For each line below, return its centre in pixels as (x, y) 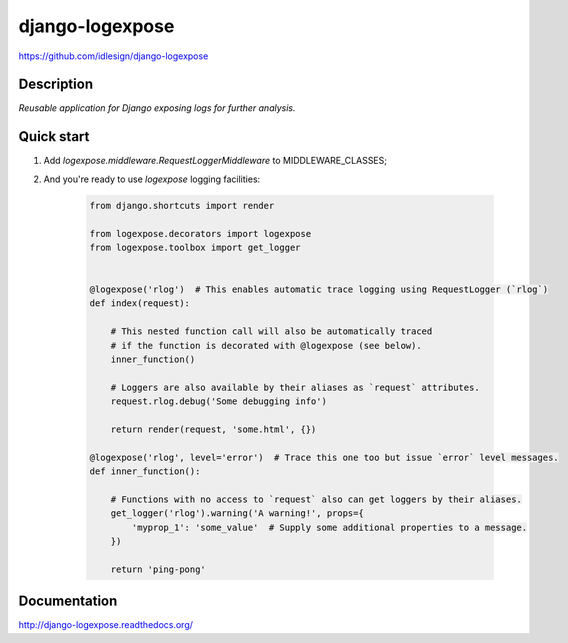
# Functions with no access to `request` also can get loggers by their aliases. (316, 499)
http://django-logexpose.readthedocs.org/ (106, 625)
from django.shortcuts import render (182, 205)
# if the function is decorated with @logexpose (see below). (266, 345)
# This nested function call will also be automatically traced (271, 331)
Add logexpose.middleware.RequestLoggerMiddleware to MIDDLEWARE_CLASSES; (215, 161)
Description (56, 84)
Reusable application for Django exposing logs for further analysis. (157, 108)
